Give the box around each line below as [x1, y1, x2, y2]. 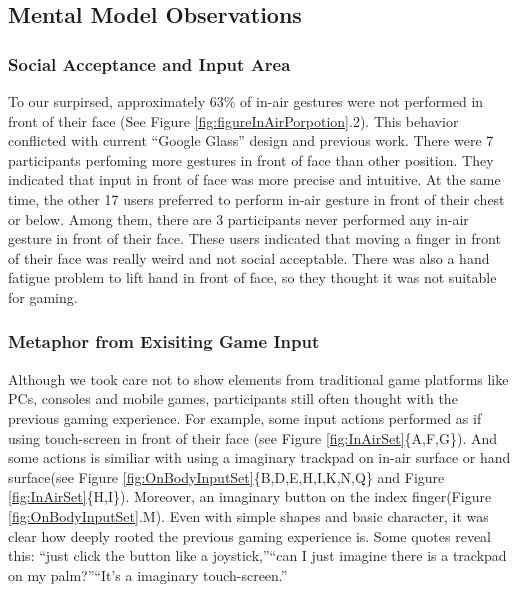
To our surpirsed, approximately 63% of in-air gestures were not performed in [8, 91, 484, 111]
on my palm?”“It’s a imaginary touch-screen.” [8, 564, 288, 585]
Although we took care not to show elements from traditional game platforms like [8, 368, 509, 389]
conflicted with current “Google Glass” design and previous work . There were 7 [8, 130, 494, 151]
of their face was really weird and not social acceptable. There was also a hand [8, 247, 490, 268]
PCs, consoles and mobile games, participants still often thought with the [8, 388, 458, 409]
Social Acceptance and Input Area [8, 51, 291, 76]
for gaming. [8, 286, 78, 307]
